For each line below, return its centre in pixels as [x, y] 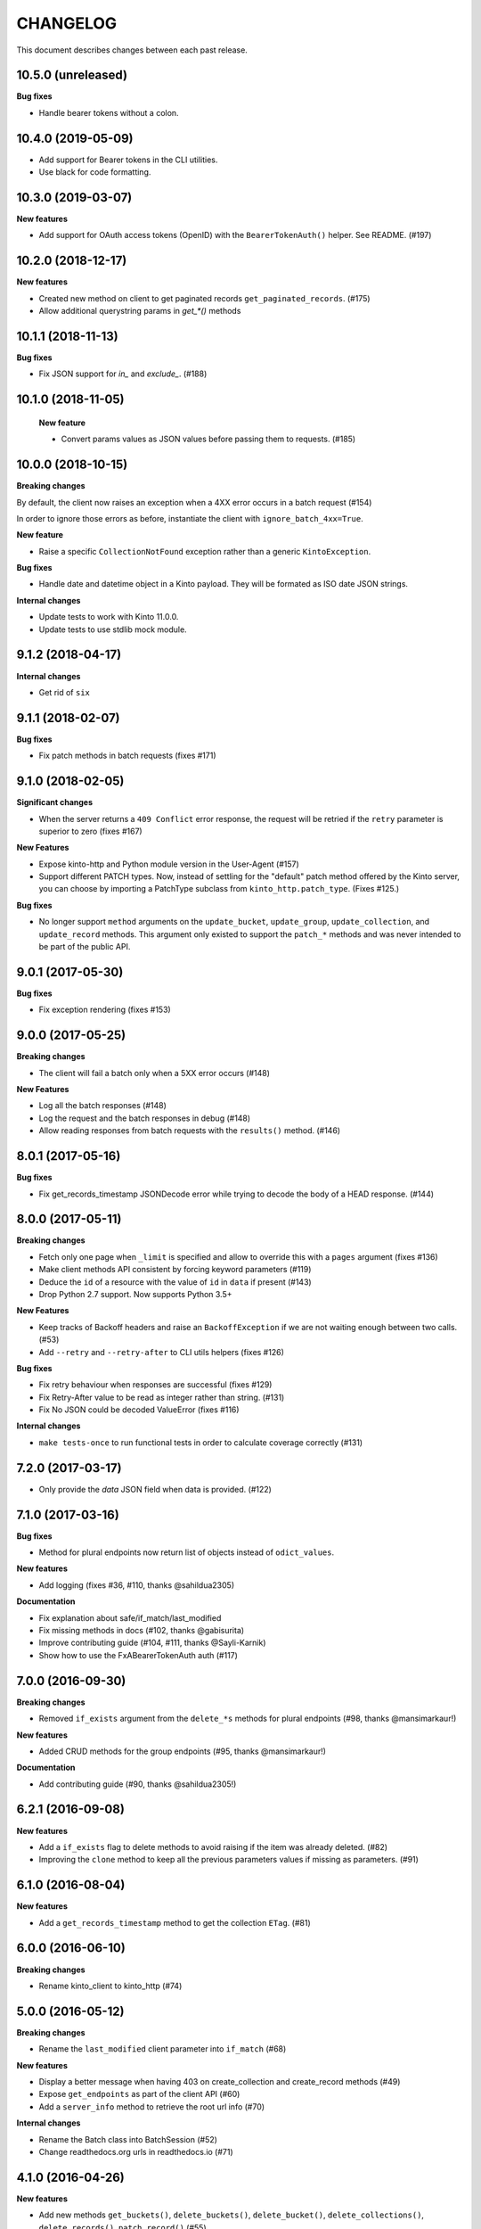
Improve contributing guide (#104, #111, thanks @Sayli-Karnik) [152, 1643]
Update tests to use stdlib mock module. [113, 629]
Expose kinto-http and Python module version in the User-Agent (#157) [169, 864]
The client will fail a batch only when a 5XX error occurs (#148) [155, 1073]
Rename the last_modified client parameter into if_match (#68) [163, 2049]
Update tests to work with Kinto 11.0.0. [109, 617]
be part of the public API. [85, 947]
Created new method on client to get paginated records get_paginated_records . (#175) [204, 298]
